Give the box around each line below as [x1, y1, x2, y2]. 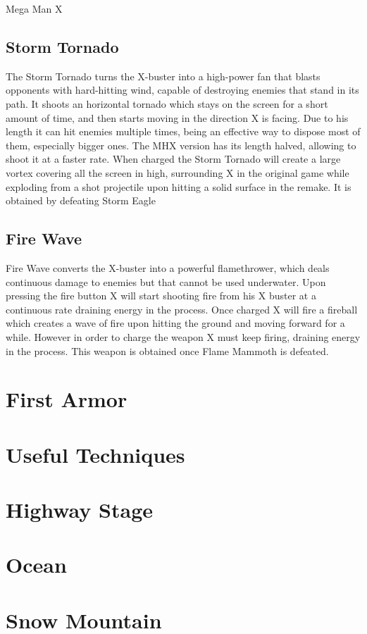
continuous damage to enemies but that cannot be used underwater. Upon [6, 274, 326, 289]
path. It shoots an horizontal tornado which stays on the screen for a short [6, 96, 328, 111]
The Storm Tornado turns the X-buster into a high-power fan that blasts [6, 68, 321, 83]
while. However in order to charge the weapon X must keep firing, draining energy [6, 329, 361, 344]
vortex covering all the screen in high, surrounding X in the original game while [6, 165, 349, 180]
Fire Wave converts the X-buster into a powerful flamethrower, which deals [6, 260, 330, 275]
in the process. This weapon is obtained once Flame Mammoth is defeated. [6, 343, 329, 358]
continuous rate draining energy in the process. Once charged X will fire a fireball [6, 302, 358, 316]
